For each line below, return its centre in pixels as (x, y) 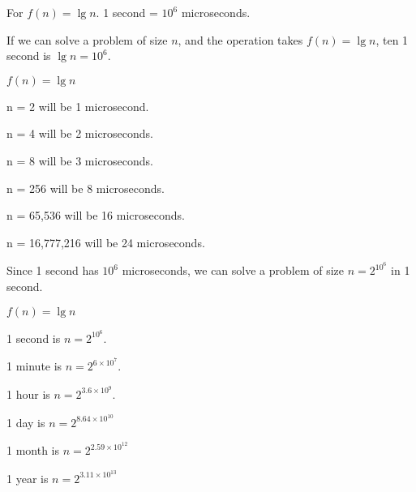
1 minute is (34, 366)
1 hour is (28, 394)
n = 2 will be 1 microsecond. (78, 106)
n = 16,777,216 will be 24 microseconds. (106, 242)
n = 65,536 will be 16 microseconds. (96, 215)
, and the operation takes (240, 39)
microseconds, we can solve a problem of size (233, 270)
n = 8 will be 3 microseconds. (80, 160)
